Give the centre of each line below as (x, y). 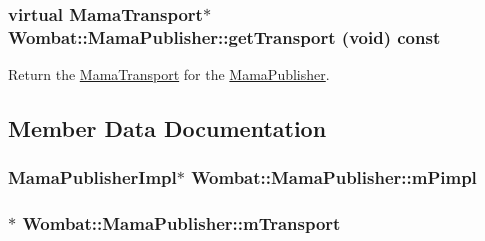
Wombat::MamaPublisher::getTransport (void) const (224, 36)
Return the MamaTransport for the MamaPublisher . (169, 74)
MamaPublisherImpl (92, 177)
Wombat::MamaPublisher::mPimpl (334, 177)
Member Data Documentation (167, 128)
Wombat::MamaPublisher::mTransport (181, 223)
